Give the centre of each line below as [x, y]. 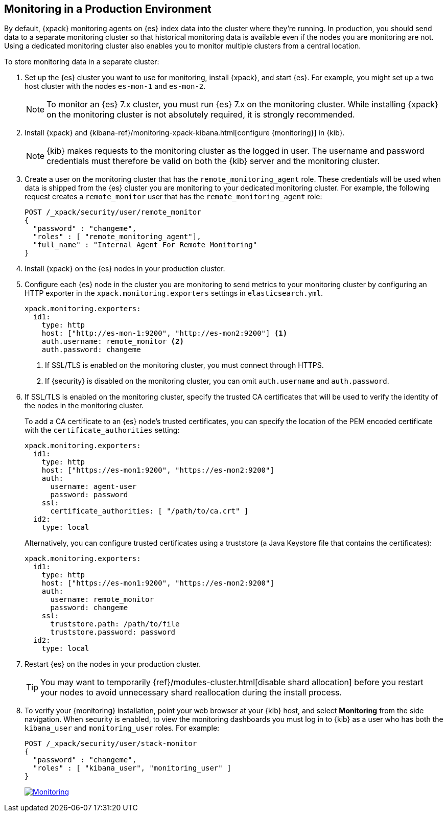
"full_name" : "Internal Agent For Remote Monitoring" [145, 245]
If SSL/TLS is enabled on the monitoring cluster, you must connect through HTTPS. [184, 365]
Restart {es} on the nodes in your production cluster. [113, 664]
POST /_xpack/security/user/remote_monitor [113, 212]
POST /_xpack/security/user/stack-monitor [111, 744]
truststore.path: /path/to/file [115, 624]
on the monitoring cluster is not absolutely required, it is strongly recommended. [201, 115]
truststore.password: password [113, 632]
